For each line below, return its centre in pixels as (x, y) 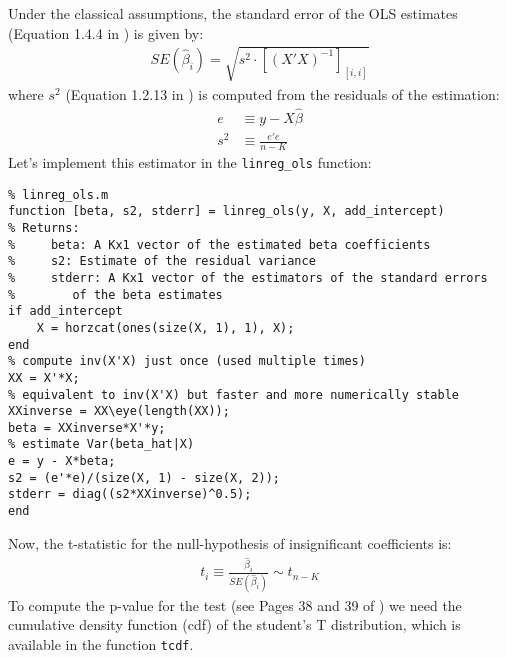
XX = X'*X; (44, 377)
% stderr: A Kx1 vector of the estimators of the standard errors (248, 277)
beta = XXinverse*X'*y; (87, 427)
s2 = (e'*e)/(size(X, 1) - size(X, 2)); (144, 477)
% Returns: (44, 227)
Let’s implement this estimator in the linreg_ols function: (190, 161)
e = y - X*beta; (62, 461)
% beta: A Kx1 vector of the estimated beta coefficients (219, 244)
